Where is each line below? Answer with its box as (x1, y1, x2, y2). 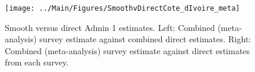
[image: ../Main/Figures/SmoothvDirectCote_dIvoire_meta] (5, 4, 240, 12)
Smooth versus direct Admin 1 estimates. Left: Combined (5, 21, 215, 33)
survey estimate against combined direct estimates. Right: (39, 33, 251, 45)
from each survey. (5, 56, 69, 68)
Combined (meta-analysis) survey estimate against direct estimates (5, 44, 250, 57)
